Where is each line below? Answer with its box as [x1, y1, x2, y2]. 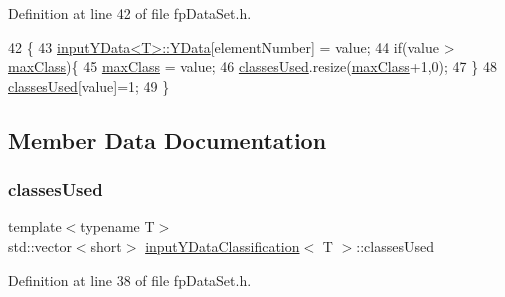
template [8, 216, 62, 237]
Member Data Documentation [8, 124, 327, 155]
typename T [80, 216, 155, 237]
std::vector [8, 235, 72, 256]
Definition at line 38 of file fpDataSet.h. [8, 269, 252, 290]
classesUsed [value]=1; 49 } [8, 75, 170, 96]
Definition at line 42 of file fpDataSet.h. [8, 3, 252, 23]
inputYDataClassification [145, 235, 300, 256]
